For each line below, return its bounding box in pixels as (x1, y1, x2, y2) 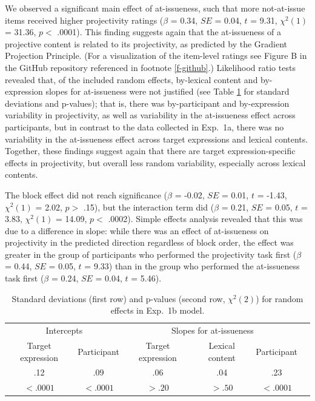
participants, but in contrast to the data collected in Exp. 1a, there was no (5, 120, 284, 133)
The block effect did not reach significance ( (5, 188, 168, 201)
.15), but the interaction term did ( (83, 200, 214, 213)
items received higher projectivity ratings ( (5, 13, 164, 26)
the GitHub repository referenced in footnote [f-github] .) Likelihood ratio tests (5, 61, 296, 73)
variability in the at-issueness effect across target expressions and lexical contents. (5, 132, 308, 145)
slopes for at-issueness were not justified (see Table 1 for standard (45, 85, 290, 98)
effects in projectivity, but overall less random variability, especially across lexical (5, 156, 306, 169)
